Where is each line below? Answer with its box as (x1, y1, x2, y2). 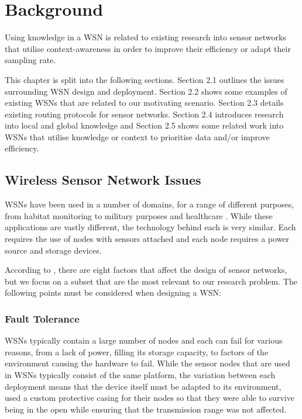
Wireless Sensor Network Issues (5, 171, 201, 189)
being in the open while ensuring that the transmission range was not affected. (5, 403, 287, 415)
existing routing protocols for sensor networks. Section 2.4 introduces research (5, 108, 284, 120)
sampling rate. (5, 54, 56, 66)
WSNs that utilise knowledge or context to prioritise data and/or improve (5, 130, 270, 143)
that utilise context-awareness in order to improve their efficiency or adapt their (5, 42, 291, 54)
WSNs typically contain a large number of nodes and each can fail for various (5, 334, 283, 347)
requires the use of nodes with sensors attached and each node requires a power (5, 233, 290, 245)
